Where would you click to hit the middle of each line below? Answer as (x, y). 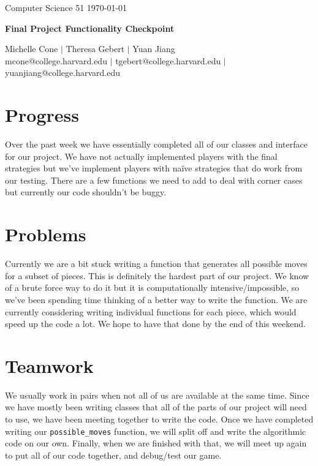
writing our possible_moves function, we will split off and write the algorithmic (156, 431)
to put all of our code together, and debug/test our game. (113, 455)
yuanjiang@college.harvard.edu (62, 73)
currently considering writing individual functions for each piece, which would (151, 311)
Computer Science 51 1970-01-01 (66, 7)
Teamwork (49, 365)
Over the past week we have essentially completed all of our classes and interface (156, 144)
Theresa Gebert (95, 49)
